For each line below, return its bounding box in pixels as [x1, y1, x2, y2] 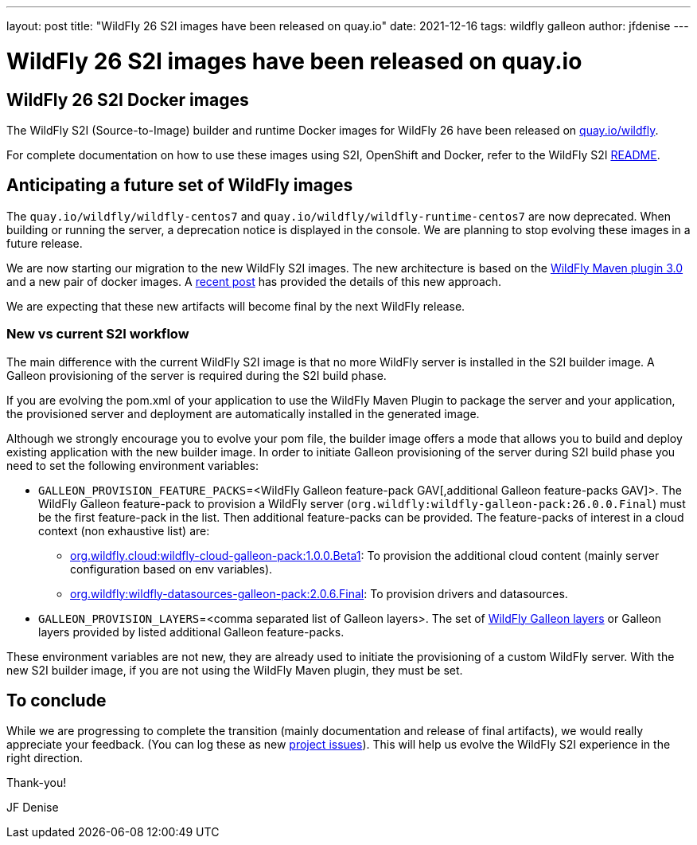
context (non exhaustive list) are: [38, 523, 210, 538]
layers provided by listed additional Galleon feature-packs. [38, 624, 345, 639]
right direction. [6, 751, 84, 765]
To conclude [6, 690, 107, 710]
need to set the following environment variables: [6, 458, 259, 472]
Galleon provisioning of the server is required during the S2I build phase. [6, 368, 387, 382]
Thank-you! [6, 776, 67, 790]
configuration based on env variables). [70, 561, 273, 576]
